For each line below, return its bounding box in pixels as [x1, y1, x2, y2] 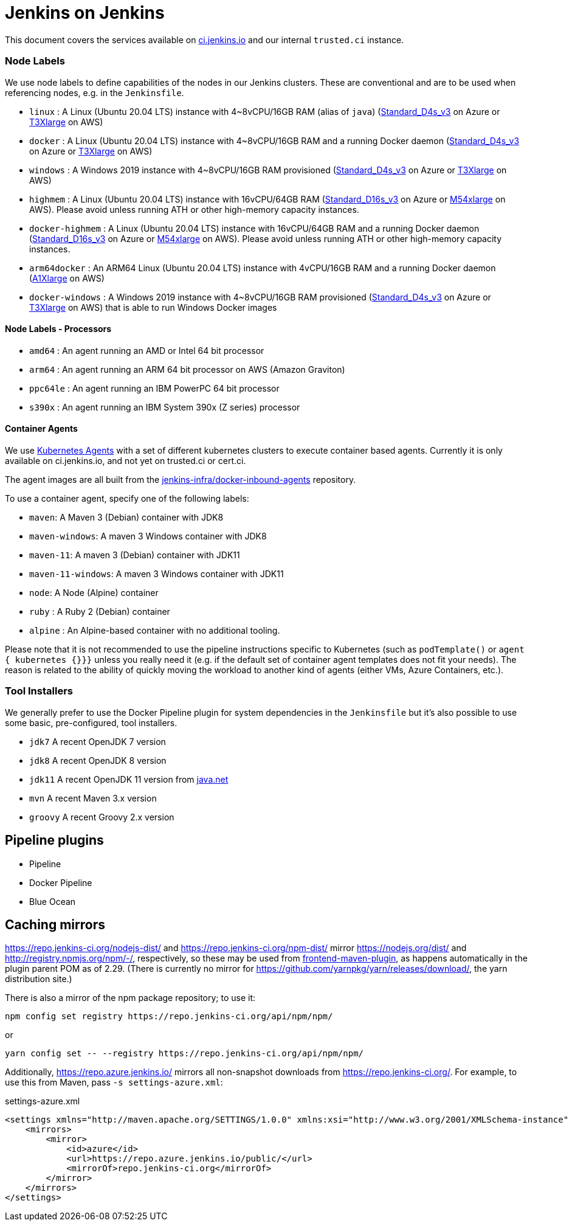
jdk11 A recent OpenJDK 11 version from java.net [29, 774, 229, 784]
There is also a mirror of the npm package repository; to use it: [5, 992, 256, 1003]
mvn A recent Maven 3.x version [29, 792, 157, 803]
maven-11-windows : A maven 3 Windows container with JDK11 [29, 568, 284, 579]
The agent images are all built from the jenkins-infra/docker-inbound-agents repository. [5, 474, 356, 485]
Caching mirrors [5, 916, 105, 932]
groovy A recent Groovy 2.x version [29, 811, 174, 822]
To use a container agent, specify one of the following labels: [5, 493, 249, 504]
